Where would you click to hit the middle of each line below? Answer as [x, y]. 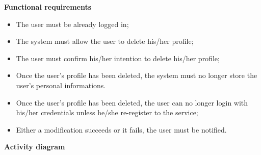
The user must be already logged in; [72, 24]
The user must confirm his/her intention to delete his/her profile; [118, 58]
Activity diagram [35, 147]
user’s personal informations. [61, 85]
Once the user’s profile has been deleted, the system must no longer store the [137, 75]
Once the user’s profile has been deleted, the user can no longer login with [132, 102]
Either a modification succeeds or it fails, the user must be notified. [121, 129]
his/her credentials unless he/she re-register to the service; [107, 112]
